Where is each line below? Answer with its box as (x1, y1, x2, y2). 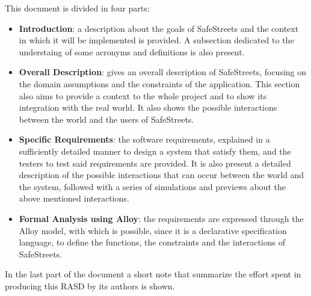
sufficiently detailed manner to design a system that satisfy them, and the (19, 144, 291, 157)
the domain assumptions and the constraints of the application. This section (19, 77, 300, 90)
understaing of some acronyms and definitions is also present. (19, 45, 245, 58)
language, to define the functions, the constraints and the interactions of (19, 236, 285, 248)
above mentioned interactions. (19, 192, 129, 205)
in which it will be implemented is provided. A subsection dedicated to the (19, 34, 294, 46)
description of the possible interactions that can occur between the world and (19, 168, 304, 181)
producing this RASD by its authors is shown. (5, 279, 175, 292)
